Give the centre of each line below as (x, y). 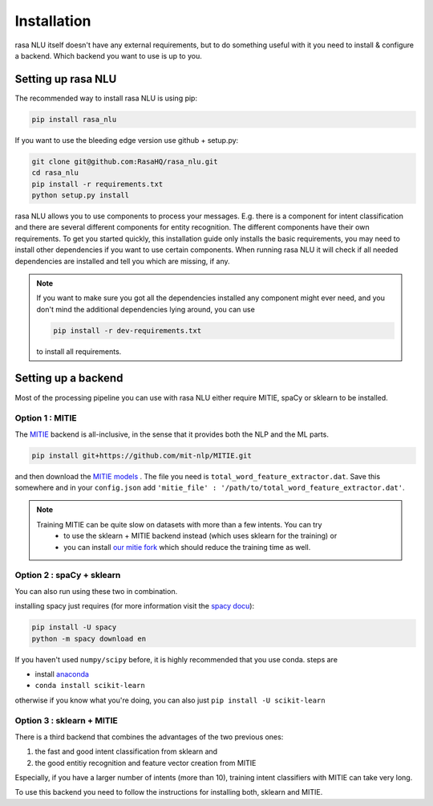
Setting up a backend (69, 379)
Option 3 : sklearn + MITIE (66, 721)
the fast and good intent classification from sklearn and (126, 751)
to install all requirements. (79, 351)
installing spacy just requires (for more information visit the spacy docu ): (135, 606)
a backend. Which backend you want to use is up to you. (108, 55)
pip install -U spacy (74, 627)
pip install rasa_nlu (74, 119)
